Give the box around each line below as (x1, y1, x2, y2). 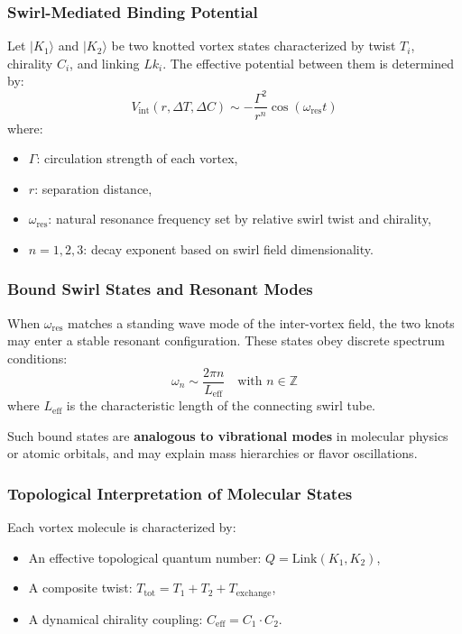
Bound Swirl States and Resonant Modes (7, 278, 313, 300)
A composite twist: (28, 578, 133, 597)
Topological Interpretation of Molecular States (7, 482, 353, 504)
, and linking (69, 53, 140, 72)
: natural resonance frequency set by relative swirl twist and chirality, (48, 209, 431, 228)
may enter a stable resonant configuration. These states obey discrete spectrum (7, 331, 445, 350)
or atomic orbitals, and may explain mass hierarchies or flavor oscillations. (7, 444, 418, 463)
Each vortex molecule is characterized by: (7, 518, 236, 537)
